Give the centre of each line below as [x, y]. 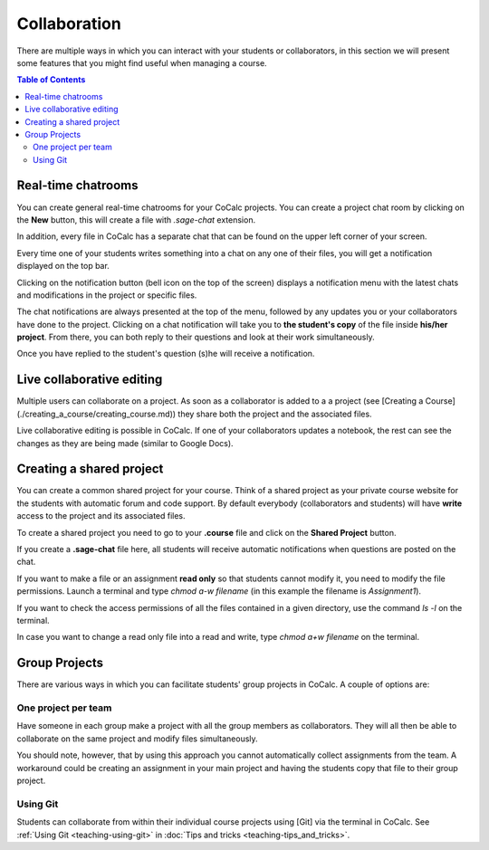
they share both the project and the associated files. [275, 414]
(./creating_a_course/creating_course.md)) [96, 414]
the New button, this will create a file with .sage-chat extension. [136, 220]
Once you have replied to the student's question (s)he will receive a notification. [166, 354]
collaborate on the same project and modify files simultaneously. [137, 739]
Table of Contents [51, 80]
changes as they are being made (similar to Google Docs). [125, 443]
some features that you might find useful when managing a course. [142, 62]
